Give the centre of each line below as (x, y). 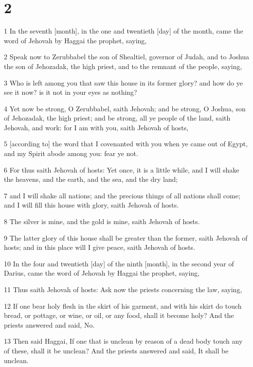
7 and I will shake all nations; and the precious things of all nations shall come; (122, 195)
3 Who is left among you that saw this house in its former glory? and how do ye (123, 82)
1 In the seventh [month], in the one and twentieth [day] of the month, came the (124, 31)
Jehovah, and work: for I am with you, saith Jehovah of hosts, (96, 127)
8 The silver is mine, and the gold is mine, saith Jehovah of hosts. (102, 221)
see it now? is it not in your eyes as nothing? (71, 92)
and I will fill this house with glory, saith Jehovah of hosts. (91, 205)
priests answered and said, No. (49, 324)
